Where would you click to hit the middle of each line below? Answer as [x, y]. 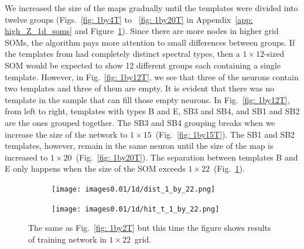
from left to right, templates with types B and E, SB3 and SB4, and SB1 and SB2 [152, 111]
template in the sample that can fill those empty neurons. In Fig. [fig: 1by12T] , [147, 99]
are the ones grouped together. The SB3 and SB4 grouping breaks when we [140, 122]
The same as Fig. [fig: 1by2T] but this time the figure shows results [150, 228]
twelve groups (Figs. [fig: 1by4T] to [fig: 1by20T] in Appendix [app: [129, 19]
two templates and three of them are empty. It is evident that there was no [139, 88]
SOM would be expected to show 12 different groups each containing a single [143, 65]
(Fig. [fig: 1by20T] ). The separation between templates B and [187, 157]
